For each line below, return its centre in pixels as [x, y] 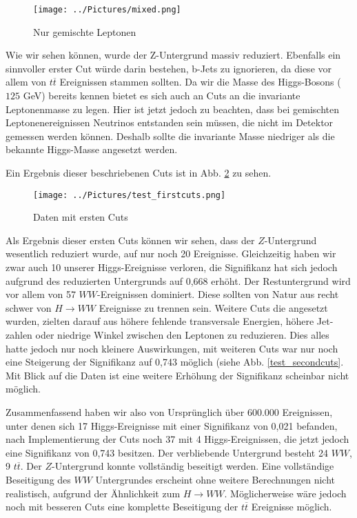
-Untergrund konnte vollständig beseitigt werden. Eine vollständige [193, 466]
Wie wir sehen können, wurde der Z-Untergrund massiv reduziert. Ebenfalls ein [173, 55]
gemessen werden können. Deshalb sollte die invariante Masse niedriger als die [170, 136]
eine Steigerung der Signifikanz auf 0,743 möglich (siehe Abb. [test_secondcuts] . [175, 362]
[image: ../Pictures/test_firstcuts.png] [130, 195]
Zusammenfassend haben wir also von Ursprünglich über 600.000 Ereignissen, [169, 411]
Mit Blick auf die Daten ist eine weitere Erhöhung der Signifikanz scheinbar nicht [177, 375]
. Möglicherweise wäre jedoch [285, 493]
